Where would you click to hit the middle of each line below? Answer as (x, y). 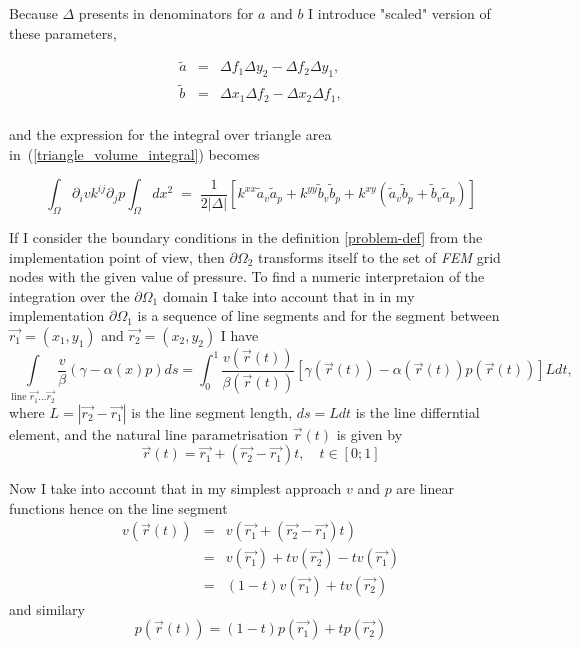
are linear (425, 488)
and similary (47, 608)
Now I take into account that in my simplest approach (175, 488)
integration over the (69, 295)
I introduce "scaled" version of (399, 13)
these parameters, (63, 32)
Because (33, 13)
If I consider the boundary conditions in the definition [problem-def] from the (246, 236)
